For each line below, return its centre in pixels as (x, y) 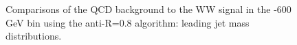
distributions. (34, 36)
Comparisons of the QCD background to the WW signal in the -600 (148, 9)
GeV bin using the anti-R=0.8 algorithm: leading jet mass (128, 22)
